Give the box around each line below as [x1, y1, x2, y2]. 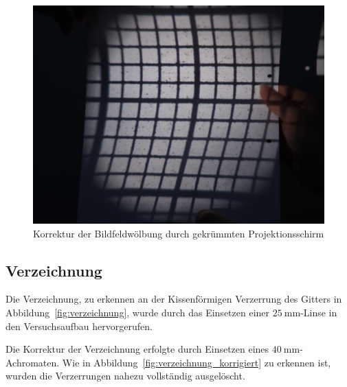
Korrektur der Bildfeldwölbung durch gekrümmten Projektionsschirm [33, 226, 324, 240]
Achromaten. [5, 355, 60, 369]
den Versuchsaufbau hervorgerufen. [5, 318, 153, 333]
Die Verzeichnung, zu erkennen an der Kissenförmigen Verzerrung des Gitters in [5, 292, 342, 306]
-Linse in [300, 305, 337, 319]
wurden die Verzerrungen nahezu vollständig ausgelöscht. [5, 368, 245, 383]
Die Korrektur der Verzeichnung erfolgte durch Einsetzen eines [5, 342, 269, 356]
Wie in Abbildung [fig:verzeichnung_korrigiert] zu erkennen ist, [62, 355, 331, 369]
